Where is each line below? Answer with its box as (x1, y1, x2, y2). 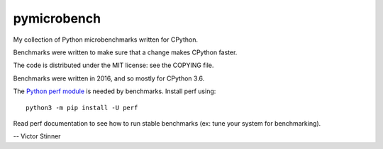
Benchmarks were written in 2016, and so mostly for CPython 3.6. (13, 74, 205, 83)
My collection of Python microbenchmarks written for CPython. (13, 35, 199, 44)
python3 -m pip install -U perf (26, 103, 138, 112)
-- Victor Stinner (13, 132, 61, 141)
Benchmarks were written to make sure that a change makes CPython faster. (13, 48, 238, 56)
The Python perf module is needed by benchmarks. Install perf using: (13, 87, 216, 95)
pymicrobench (13, 11, 101, 26)
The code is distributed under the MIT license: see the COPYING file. (13, 61, 214, 70)
